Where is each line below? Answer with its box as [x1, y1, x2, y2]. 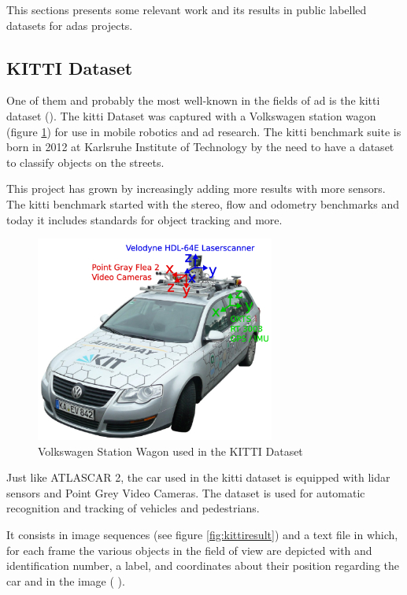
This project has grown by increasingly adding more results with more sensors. [6, 180, 386, 197]
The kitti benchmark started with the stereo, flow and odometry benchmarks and [6, 195, 400, 212]
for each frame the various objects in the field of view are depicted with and [6, 541, 372, 558]
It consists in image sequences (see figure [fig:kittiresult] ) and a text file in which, [6, 526, 398, 542]
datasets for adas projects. [6, 17, 133, 33]
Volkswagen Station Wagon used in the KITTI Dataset [38, 442, 303, 459]
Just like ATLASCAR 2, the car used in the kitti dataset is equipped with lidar [6, 469, 390, 486]
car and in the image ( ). [6, 572, 125, 589]
